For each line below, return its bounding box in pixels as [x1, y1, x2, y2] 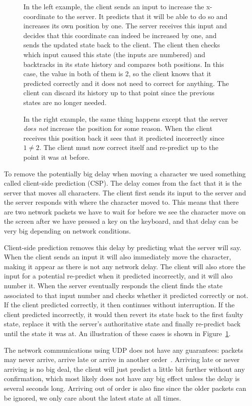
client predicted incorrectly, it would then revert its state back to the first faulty [4, 309, 243, 319]
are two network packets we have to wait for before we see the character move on [4, 206, 246, 216]
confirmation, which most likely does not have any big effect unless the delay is [4, 373, 240, 384]
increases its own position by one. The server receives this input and [23, 21, 227, 31]
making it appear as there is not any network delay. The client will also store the [4, 261, 246, 271]
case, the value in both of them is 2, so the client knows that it [23, 68, 212, 79]
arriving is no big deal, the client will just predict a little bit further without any [4, 363, 245, 374]
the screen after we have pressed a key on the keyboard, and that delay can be [4, 216, 238, 226]
